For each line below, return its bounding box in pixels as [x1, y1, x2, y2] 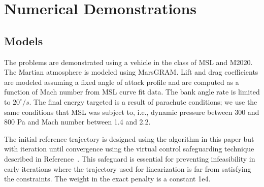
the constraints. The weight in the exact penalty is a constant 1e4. [4, 173, 211, 184]
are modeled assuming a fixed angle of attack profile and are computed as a [4, 76, 239, 87]
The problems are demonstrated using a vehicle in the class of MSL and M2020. [4, 56, 253, 67]
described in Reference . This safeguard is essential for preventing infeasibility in [4, 153, 255, 164]
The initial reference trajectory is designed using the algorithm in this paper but [4, 133, 254, 144]
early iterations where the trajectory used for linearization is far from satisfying [4, 163, 251, 174]
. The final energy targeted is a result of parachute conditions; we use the [29, 96, 257, 107]
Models [4, 33, 43, 48]
